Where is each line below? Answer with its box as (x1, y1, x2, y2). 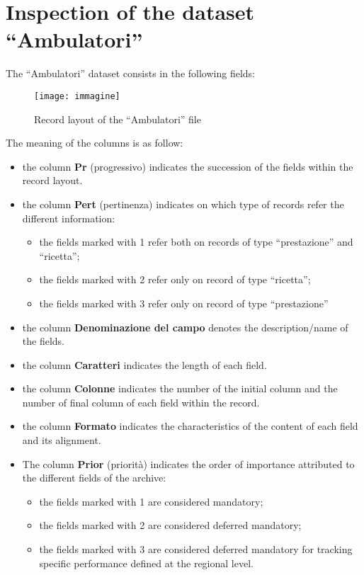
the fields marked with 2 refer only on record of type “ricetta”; (39, 272, 311, 287)
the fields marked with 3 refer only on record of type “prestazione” (39, 295, 329, 310)
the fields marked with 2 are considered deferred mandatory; (39, 518, 302, 533)
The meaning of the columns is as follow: (6, 135, 183, 150)
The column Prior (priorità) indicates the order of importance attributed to (22, 456, 355, 471)
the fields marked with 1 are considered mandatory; (39, 494, 263, 508)
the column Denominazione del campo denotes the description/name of (22, 319, 348, 334)
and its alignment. (22, 433, 101, 448)
